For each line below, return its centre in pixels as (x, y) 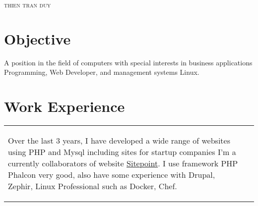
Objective (37, 38)
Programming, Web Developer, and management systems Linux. (102, 72)
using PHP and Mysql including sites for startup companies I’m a (122, 152)
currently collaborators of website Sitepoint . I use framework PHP (123, 163)
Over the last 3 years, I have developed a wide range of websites (119, 141)
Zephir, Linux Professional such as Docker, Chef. (93, 186)
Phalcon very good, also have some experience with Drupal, (112, 175)
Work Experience (64, 106)
